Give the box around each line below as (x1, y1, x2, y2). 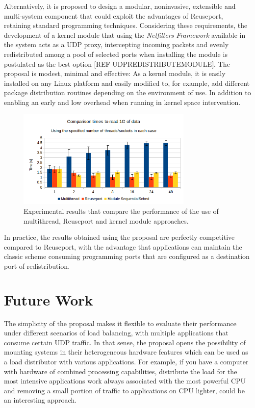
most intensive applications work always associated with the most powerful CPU (4, 376, 246, 386)
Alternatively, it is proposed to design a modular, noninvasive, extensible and (4, 1, 236, 11)
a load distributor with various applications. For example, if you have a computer (4, 357, 249, 367)
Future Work (4, 289, 93, 309)
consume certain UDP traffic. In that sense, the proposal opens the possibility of (4, 337, 246, 347)
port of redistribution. (4, 260, 70, 271)
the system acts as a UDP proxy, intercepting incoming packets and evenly (4, 39, 229, 50)
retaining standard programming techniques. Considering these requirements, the (4, 20, 248, 30)
